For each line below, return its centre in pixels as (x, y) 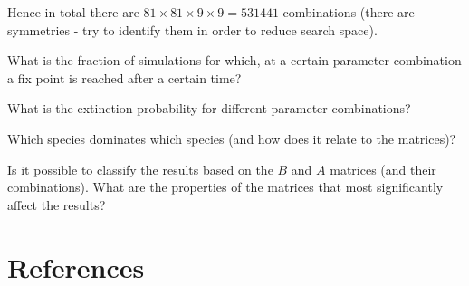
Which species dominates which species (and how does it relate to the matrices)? (232, 138)
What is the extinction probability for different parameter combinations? (209, 108)
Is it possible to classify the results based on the (140, 169)
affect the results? (57, 204)
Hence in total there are (73, 12)
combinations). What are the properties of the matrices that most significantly (225, 187)
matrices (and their (383, 169)
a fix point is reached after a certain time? (124, 77)
